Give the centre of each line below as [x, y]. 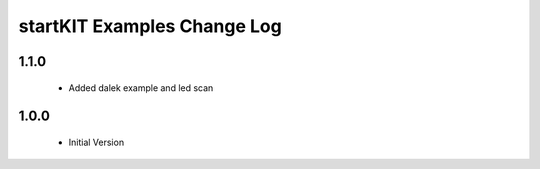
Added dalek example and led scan [141, 87]
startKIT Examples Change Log [150, 26]
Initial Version [96, 142]
